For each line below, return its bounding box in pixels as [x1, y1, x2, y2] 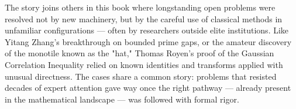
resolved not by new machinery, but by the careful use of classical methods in [5, 12, 283, 25]
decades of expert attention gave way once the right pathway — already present [5, 81, 291, 94]
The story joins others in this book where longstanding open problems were [5, 1, 276, 13]
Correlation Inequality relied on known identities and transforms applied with [5, 58, 283, 70]
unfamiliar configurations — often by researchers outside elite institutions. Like [5, 24, 289, 36]
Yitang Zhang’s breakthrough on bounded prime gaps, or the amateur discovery [5, 35, 292, 47]
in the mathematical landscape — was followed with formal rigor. [5, 93, 239, 105]
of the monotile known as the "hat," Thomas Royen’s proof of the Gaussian [5, 47, 274, 59]
